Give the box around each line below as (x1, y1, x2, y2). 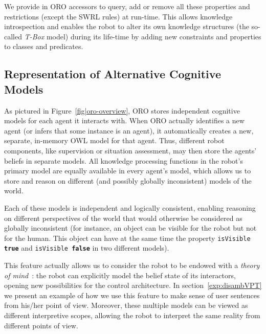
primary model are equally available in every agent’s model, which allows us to (4, 165, 251, 176)
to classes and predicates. (4, 41, 83, 52)
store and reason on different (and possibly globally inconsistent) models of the (4, 175, 252, 186)
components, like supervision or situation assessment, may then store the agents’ (4, 145, 257, 155)
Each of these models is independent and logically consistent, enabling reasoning (4, 202, 256, 213)
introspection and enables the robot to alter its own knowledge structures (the (4, 21, 249, 32)
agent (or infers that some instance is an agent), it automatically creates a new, (4, 125, 254, 136)
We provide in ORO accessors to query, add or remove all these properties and (4, 1, 250, 11)
